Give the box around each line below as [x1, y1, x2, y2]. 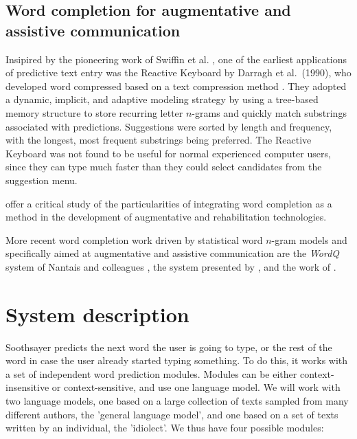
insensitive [5, 380, 49, 394]
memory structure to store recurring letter [5, 105, 183, 120]
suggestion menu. [5, 172, 78, 187]
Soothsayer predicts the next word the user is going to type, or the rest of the [5, 339, 332, 354]
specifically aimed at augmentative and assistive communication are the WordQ [5, 246, 340, 260]
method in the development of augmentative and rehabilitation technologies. [5, 210, 327, 224]
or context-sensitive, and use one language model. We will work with [51, 380, 341, 394]
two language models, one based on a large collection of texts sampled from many [5, 394, 349, 407]
